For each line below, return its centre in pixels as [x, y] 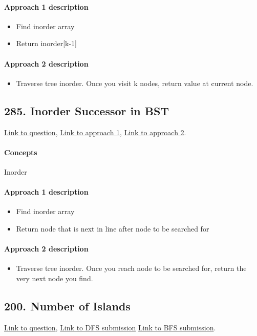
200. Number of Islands [67, 306]
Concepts [21, 152]
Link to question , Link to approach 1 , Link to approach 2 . [95, 132]
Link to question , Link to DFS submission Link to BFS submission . [110, 327]
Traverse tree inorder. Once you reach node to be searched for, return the [131, 268]
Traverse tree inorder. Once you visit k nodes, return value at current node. [135, 83]
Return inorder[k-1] [46, 43]
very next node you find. [55, 278]
